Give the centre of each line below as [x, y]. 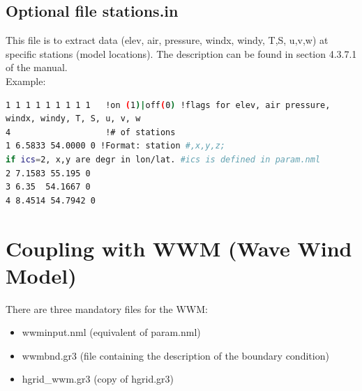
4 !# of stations [91, 132]
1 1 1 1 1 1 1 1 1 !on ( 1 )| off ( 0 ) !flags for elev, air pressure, [168, 105]
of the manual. [37, 67]
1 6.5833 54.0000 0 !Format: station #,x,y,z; [116, 146]
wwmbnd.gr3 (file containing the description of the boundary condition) [175, 355]
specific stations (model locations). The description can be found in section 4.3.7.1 [181, 53]
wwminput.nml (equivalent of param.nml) [111, 332]
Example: [26, 80]
